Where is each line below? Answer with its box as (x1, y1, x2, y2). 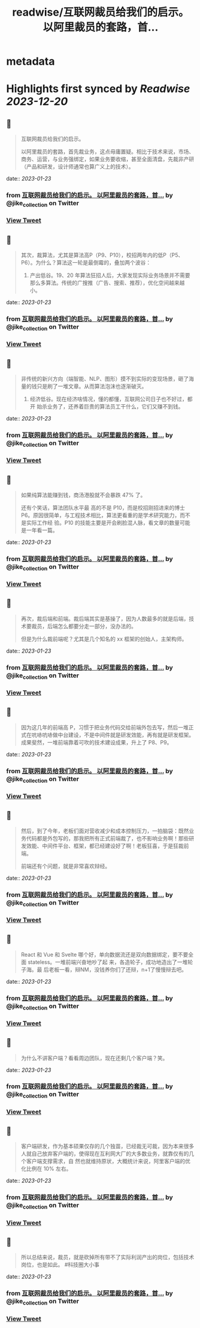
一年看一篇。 (26, 526, 58, 534)
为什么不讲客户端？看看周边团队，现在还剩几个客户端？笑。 (20, 1054, 168, 1062)
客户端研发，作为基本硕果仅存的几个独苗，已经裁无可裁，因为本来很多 (20, 1143, 195, 1150)
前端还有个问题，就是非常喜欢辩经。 (20, 862, 111, 870)
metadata (6, 55, 55, 68)
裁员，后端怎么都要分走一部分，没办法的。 (31, 622, 137, 630)
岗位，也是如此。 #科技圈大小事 (20, 1261, 100, 1269)
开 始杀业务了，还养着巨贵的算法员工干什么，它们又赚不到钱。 (29, 403, 184, 410)
